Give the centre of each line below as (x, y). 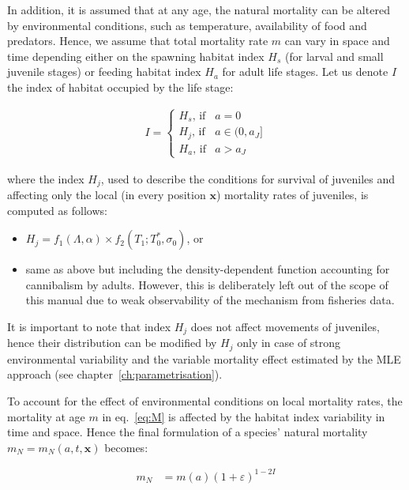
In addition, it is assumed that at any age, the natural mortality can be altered (199, 9)
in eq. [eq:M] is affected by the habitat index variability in (244, 416)
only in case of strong (289, 343)
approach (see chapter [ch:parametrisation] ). (115, 374)
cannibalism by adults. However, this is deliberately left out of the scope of (207, 284)
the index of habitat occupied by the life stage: (120, 87)
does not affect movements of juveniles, (285, 326)
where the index (46, 178)
